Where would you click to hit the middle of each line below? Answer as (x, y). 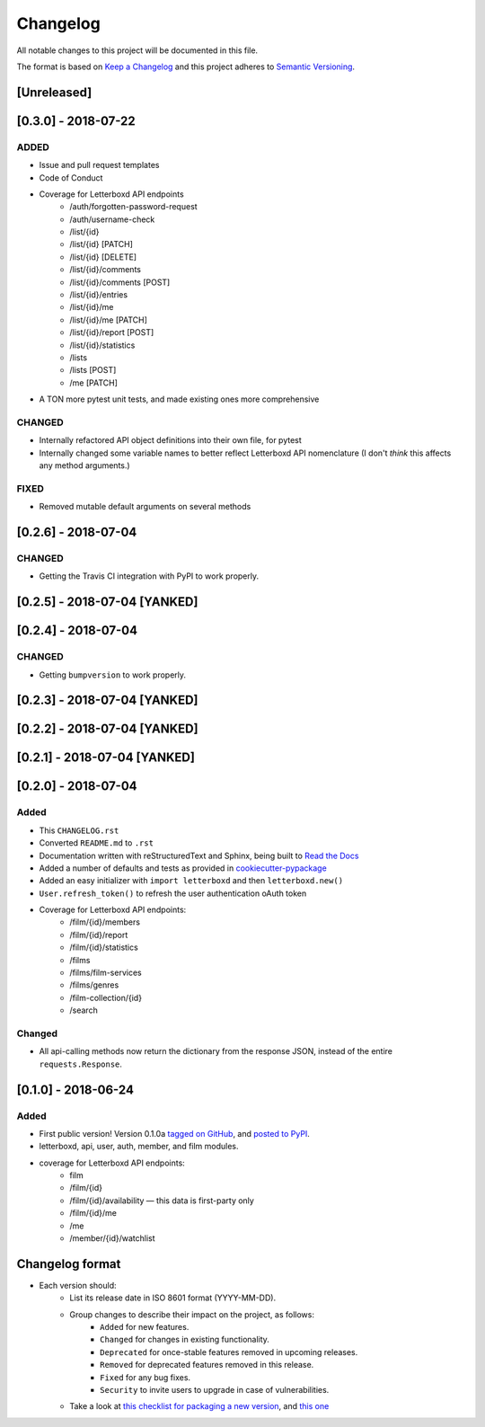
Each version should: (78, 1285)
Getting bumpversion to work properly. (113, 675)
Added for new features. (145, 1327)
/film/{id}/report (99, 935)
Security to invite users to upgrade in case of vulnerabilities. (215, 1390)
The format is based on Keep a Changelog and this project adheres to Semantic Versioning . (185, 66)
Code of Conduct (71, 177)
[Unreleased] (54, 92)
